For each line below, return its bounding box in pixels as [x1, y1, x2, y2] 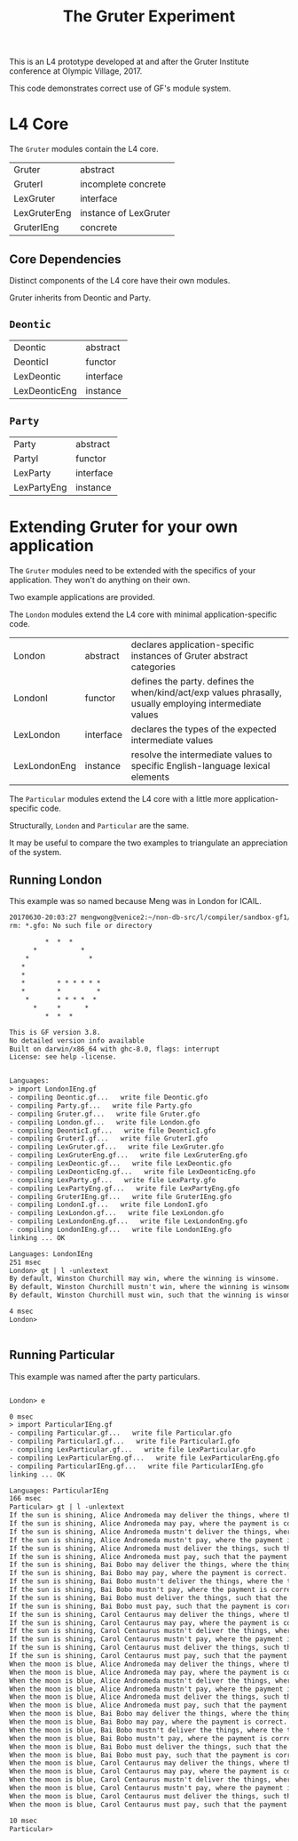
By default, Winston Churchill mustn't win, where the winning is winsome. [9, 1283, 295, 1292]
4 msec [9, 1307, 34, 1317]
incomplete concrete [79, 178, 167, 190]
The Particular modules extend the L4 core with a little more [9, 793, 233, 804]
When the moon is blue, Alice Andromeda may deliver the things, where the [9, 1660, 295, 1669]
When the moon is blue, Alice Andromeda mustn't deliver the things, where [9, 1676, 295, 1685]
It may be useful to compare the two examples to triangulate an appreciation [9, 837, 288, 848]
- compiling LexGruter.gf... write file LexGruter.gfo [9, 1142, 224, 1152]
